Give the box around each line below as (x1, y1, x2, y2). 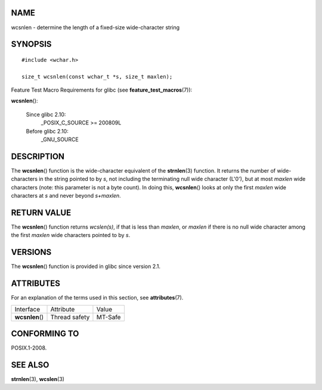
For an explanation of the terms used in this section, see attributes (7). (11, 294, 184, 301)
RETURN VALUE (11, 207, 72, 217)
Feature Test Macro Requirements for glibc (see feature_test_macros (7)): (11, 86, 193, 93)
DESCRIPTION (11, 151, 65, 161)
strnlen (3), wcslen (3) (11, 376, 65, 383)
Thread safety (50, 313, 90, 321)
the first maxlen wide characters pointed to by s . (11, 232, 131, 239)
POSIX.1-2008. (11, 344, 47, 351)
